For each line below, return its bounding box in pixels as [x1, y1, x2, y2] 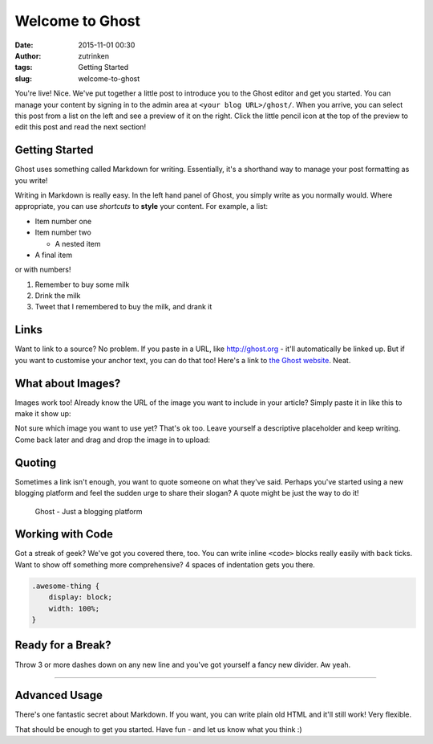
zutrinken [78, 51, 110, 60]
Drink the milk [34, 291, 81, 300]
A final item [34, 250, 72, 260]
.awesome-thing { [31, 581, 100, 591]
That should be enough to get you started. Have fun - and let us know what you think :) [14, 724, 302, 734]
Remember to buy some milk [34, 280, 130, 289]
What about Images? [14, 376, 121, 390]
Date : [14, 40, 34, 50]
